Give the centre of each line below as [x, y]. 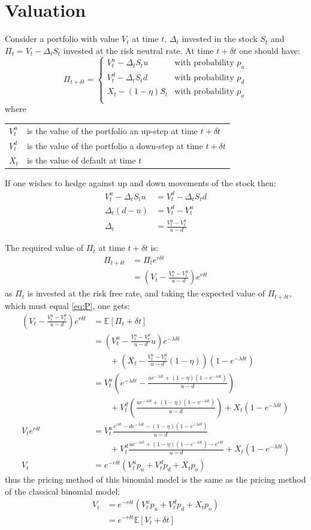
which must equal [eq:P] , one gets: [67, 305]
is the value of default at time [81, 160]
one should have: [270, 50]
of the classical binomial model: [63, 491]
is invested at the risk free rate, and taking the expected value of [146, 293]
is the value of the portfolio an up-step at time [112, 130]
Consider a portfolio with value [62, 39]
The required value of [44, 248]
